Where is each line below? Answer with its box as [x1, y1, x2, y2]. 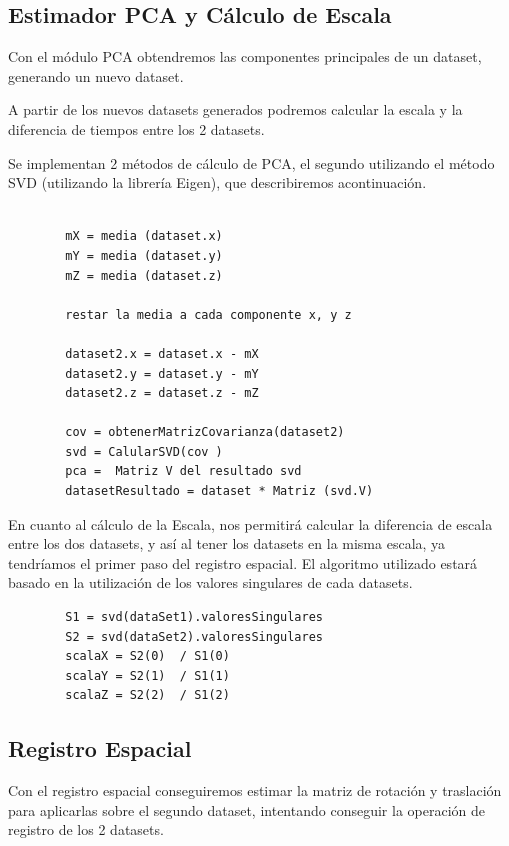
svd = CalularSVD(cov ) [65, 444, 223, 459]
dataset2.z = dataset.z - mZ [65, 386, 259, 401]
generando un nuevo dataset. [8, 65, 184, 86]
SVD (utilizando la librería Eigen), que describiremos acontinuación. [8, 172, 427, 193]
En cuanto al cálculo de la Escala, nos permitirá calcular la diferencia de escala [8, 513, 493, 534]
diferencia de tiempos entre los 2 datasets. [8, 118, 265, 139]
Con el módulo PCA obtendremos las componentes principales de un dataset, [8, 46, 482, 67]
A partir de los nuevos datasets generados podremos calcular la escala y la [8, 99, 463, 120]
